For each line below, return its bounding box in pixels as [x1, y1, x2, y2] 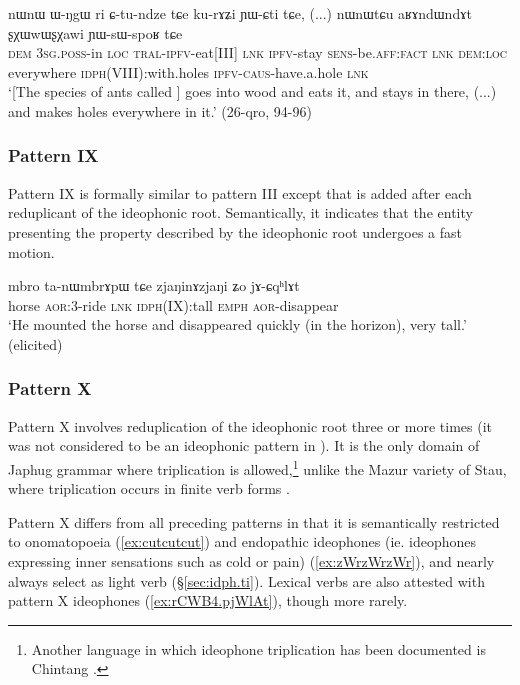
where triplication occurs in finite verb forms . [8, 478, 290, 499]
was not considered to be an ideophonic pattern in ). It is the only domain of [8, 435, 480, 456]
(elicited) [8, 333, 63, 354]
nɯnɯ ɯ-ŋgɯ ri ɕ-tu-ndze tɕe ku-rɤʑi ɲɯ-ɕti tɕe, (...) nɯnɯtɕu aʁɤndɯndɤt [8, 3, 472, 23]
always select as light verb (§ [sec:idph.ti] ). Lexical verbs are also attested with [8, 570, 485, 591]
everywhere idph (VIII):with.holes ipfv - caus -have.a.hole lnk [8, 61, 369, 82]
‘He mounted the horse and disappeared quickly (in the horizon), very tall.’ [8, 314, 467, 335]
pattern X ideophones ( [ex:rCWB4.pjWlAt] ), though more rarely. [8, 590, 408, 611]
